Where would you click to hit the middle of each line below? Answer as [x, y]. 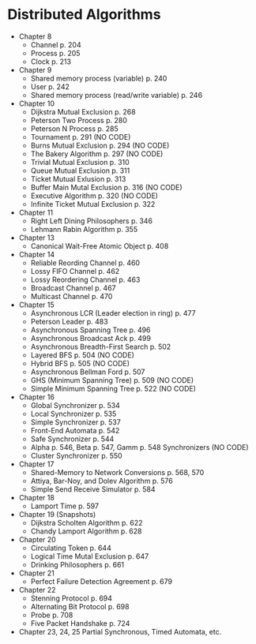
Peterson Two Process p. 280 [79, 120]
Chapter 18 [36, 497]
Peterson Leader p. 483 [69, 321]
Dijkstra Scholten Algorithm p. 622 [87, 522]
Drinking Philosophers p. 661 [77, 564]
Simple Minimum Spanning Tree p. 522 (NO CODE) [113, 388]
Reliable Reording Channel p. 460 [85, 263]
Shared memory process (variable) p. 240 [99, 78]
